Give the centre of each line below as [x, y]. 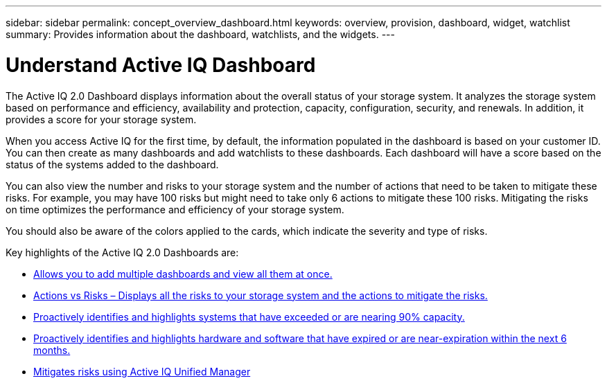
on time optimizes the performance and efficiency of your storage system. [175, 209]
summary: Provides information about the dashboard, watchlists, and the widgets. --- [200, 34]
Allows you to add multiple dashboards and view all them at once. [183, 274]
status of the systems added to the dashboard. [112, 164]
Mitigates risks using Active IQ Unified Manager [142, 371]
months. [52, 350]
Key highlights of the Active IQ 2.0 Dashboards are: [122, 252]
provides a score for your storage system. [101, 119]
